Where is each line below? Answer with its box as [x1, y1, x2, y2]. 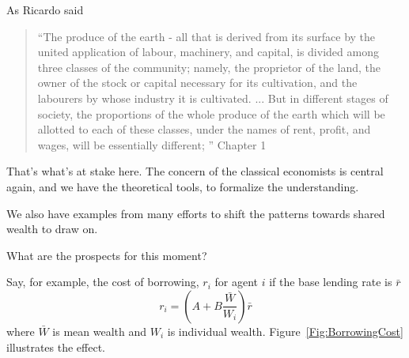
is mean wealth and [52, 322, 147, 339]
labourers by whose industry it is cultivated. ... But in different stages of [37, 89, 388, 106]
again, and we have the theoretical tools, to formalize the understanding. [6, 178, 359, 194]
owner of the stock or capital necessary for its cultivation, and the [37, 74, 358, 91]
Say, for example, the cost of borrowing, [6, 273, 199, 290]
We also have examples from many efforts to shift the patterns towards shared [6, 205, 385, 221]
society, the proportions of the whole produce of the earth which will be [37, 105, 385, 122]
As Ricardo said [6, 2, 84, 17]
